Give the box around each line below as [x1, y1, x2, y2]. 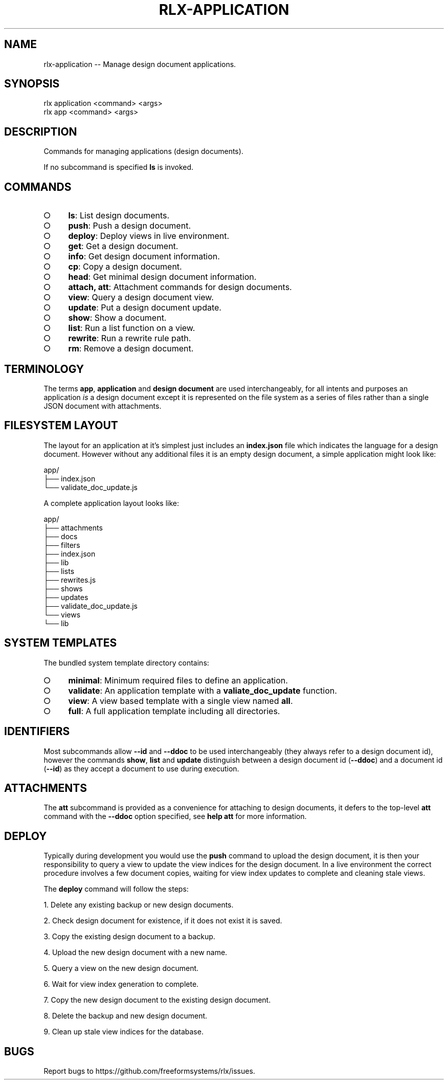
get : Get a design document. [68, 241, 178, 252]
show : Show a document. [68, 313, 167, 323]
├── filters [43, 540, 80, 549]
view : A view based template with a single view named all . [68, 695, 293, 706]
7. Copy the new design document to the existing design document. [43, 995, 271, 1005]
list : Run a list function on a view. [68, 323, 195, 334]
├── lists [43, 566, 75, 576]
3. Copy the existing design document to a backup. [43, 932, 215, 941]
